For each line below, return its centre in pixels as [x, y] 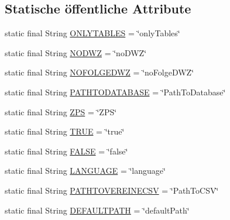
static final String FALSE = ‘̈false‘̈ [66, 151]
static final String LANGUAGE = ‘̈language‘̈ [85, 171]
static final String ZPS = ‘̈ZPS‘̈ [61, 111]
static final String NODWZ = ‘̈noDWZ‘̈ [76, 52]
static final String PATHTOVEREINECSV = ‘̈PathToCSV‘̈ [112, 190]
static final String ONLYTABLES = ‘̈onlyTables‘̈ [92, 33]
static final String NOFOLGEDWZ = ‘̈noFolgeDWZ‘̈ [99, 72]
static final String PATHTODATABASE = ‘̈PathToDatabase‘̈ [115, 92]
